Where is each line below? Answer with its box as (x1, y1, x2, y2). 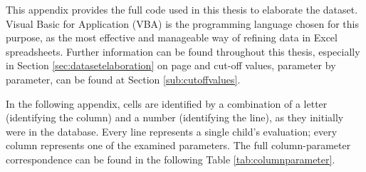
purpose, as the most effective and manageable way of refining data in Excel (6, 30, 338, 45)
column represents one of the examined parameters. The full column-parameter (6, 138, 351, 153)
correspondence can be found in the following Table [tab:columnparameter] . (6, 151, 335, 166)
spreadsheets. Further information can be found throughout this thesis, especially (6, 44, 360, 59)
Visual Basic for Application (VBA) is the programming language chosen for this (6, 16, 359, 31)
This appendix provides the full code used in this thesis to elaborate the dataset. (6, 2, 358, 16)
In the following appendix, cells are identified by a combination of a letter (6, 96, 328, 111)
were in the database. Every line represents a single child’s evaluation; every (6, 123, 338, 138)
